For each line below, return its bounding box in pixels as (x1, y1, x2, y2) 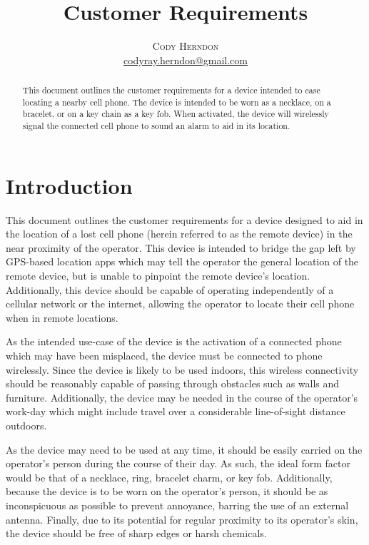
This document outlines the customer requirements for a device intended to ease (22, 84, 320, 96)
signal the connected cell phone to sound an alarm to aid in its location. (22, 120, 290, 132)
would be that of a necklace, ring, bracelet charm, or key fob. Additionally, (6, 469, 333, 484)
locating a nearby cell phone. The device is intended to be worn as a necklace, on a (22, 96, 331, 108)
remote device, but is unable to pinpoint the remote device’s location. (6, 268, 310, 283)
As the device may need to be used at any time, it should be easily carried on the (6, 442, 363, 457)
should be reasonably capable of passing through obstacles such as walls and (6, 376, 340, 391)
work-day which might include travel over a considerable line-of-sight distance (6, 404, 345, 419)
